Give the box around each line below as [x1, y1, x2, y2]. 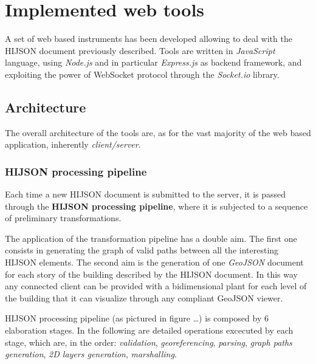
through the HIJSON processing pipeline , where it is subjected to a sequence [5, 199, 308, 212]
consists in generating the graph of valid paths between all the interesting [5, 244, 279, 256]
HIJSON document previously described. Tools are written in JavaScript [5, 44, 275, 57]
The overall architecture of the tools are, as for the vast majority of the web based [5, 126, 311, 139]
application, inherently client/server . [5, 138, 141, 151]
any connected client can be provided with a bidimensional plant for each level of [5, 280, 307, 292]
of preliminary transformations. [5, 211, 122, 224]
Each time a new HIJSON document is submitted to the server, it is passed [5, 188, 286, 201]
